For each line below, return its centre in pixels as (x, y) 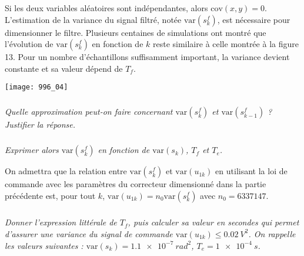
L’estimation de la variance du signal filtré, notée (93, 19)
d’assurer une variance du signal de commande (89, 233)
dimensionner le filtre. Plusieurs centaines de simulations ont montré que (136, 32)
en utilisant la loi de (251, 171)
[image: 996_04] (36, 87)
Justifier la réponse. (40, 124)
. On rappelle (272, 233)
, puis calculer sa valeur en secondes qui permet (213, 222)
